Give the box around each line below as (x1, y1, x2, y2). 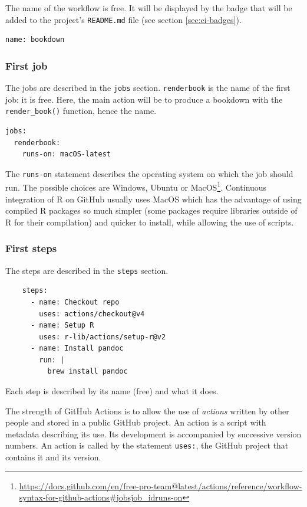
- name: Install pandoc (30, 344, 124, 353)
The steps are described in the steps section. (5, 264, 169, 276)
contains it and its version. (5, 451, 101, 463)
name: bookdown (5, 35, 65, 44)
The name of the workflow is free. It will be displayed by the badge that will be (5, 2, 292, 14)
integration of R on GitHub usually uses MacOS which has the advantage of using (5, 192, 302, 205)
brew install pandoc (47, 367, 128, 376)
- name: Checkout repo (30, 297, 120, 306)
